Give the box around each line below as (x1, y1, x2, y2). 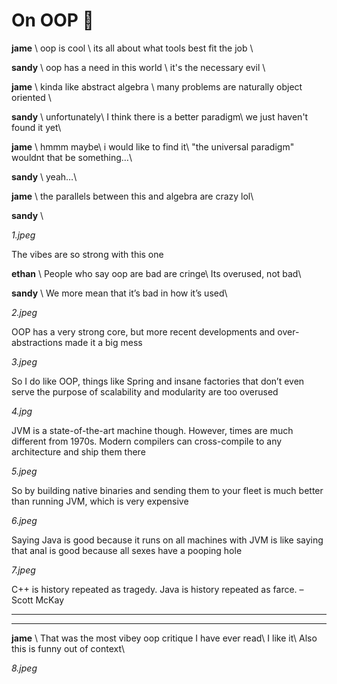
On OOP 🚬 (11, 9, 94, 32)
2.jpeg (11, 306, 38, 318)
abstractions (11, 336, 63, 348)
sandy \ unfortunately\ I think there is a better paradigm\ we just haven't (11, 110, 309, 123)
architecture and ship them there (11, 445, 146, 458)
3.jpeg (11, 355, 38, 368)
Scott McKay (11, 594, 65, 606)
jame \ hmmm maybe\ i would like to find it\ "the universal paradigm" (11, 140, 295, 153)
